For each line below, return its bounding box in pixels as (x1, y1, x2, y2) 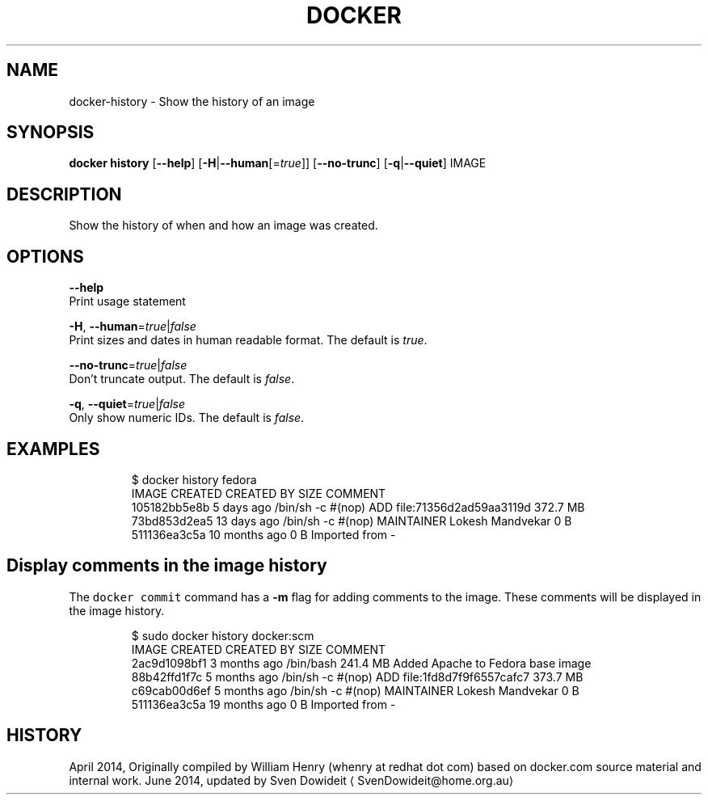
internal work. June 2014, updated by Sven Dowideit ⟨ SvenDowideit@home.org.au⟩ (69, 773, 514, 787)
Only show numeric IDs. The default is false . (69, 411, 305, 425)
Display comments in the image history (6, 555, 327, 576)
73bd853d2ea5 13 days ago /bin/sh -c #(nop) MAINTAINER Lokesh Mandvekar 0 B (131, 513, 572, 528)
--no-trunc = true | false (69, 358, 188, 373)
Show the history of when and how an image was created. (69, 218, 378, 233)
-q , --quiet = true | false (69, 397, 186, 411)
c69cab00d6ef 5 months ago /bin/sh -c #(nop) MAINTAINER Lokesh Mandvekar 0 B (131, 683, 579, 698)
